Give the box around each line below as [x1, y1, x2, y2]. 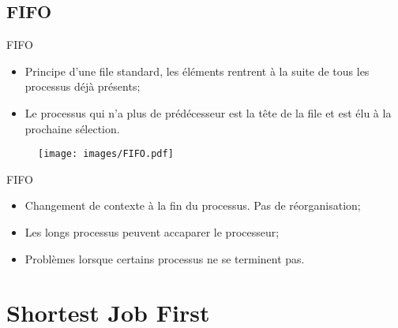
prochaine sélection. [24, 120, 120, 136]
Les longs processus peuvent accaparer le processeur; [24, 224, 280, 240]
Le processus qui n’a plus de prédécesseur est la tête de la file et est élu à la [24, 104, 392, 121]
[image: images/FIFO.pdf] [38, 148, 174, 160]
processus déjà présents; [24, 78, 141, 95]
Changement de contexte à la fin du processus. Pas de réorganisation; [24, 197, 361, 214]
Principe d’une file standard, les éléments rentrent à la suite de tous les [24, 62, 370, 79]
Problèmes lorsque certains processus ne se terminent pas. [24, 250, 305, 266]
